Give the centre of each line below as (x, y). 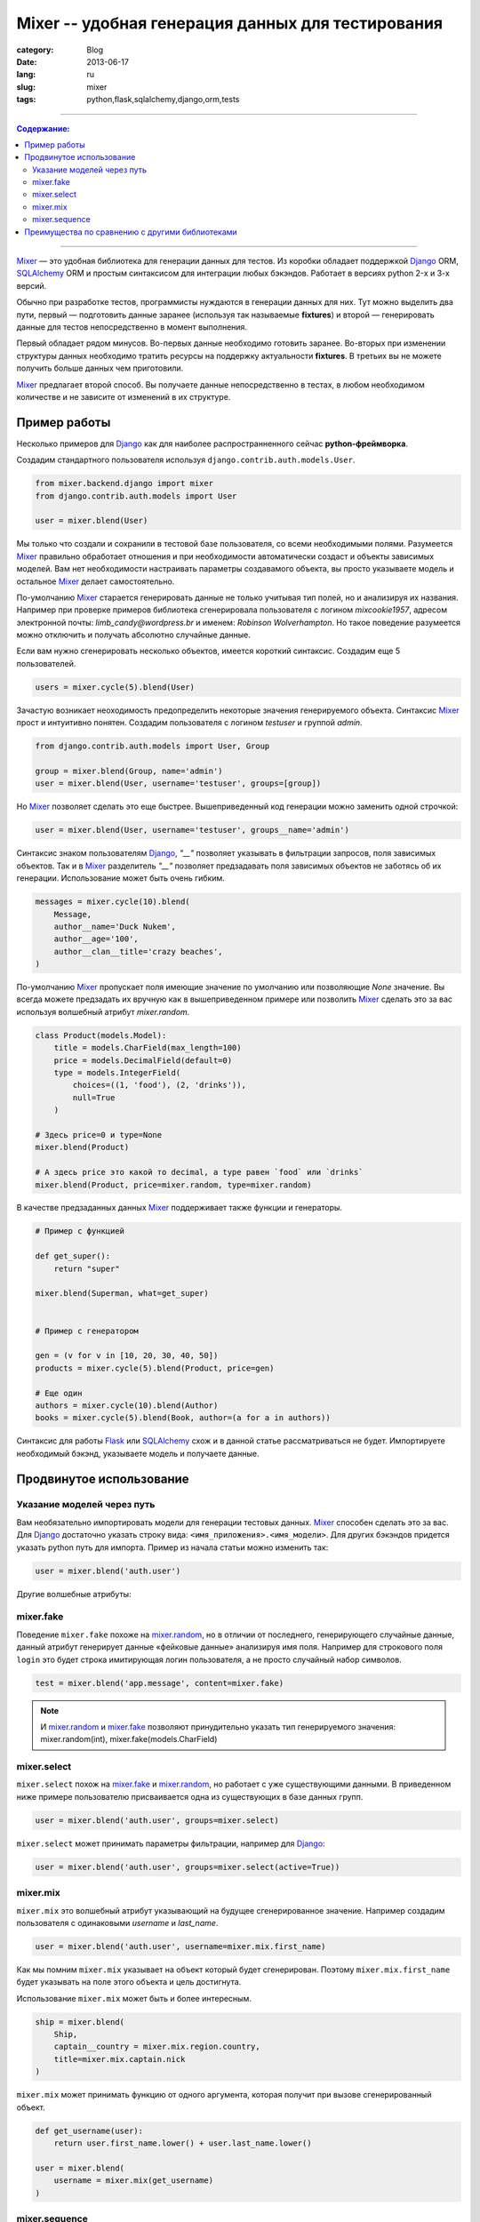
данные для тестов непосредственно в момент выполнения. (132, 327)
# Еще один (59, 1393)
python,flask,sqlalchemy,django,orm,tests (163, 100)
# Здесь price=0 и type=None (99, 1135)
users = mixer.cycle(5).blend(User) (115, 687)
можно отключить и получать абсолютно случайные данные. (133, 635)
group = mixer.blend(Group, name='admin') (129, 771)
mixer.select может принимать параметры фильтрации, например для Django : (171, 1843)
